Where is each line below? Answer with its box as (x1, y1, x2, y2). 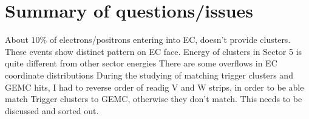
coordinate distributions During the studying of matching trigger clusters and (5, 68, 293, 81)
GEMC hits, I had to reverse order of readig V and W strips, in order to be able (5, 80, 304, 93)
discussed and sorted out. (5, 104, 99, 117)
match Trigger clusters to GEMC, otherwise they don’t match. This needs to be (5, 92, 302, 105)
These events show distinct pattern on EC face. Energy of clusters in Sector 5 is (5, 45, 302, 57)
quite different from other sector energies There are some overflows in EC (5, 57, 277, 69)
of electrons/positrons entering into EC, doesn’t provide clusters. (49, 33, 291, 46)
